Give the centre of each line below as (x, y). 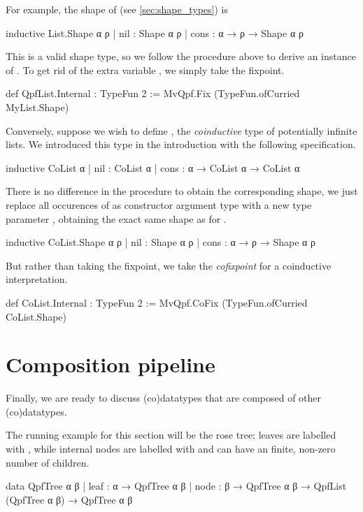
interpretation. (37, 279)
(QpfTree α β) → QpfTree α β (69, 499)
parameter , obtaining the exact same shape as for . (116, 218)
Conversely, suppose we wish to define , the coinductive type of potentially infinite (181, 130)
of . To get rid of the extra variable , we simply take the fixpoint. (145, 70)
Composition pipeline (111, 364)
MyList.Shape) (37, 107)
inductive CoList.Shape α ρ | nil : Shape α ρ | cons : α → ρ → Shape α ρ (161, 242)
